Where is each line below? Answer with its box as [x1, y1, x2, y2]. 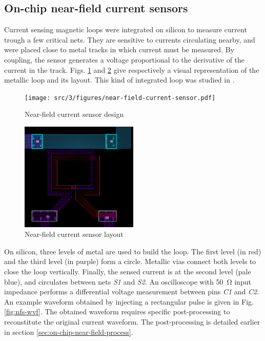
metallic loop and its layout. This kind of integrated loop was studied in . [4, 74, 235, 85]
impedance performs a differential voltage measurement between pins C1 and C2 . [4, 286, 259, 297]
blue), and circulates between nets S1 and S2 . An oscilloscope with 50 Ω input [4, 276, 251, 287]
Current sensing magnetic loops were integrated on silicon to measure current [4, 24, 247, 35]
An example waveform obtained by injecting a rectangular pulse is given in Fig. [4, 296, 254, 307]
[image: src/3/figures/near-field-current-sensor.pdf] [25, 94, 216, 102]
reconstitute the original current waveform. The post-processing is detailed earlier [4, 316, 260, 327]
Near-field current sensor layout [25, 229, 124, 239]
